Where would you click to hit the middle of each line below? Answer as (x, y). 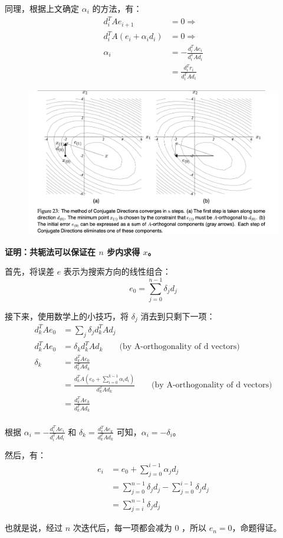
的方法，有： (117, 8)
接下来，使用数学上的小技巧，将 (67, 316)
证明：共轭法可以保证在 (50, 251)
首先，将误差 (29, 271)
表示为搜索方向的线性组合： (117, 271)
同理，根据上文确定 (42, 8)
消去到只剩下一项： (178, 316)
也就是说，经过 (34, 528)
